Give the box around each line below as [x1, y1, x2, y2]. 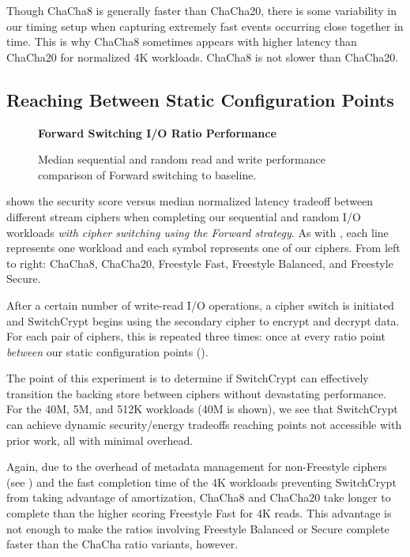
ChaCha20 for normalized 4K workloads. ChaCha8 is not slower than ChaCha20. [6, 48, 399, 65]
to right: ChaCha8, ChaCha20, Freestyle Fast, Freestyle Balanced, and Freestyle [6, 254, 393, 271]
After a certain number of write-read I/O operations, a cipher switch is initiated [6, 296, 394, 313]
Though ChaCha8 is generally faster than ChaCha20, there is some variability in [6, 2, 397, 18]
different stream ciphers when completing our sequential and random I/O [6, 208, 361, 224]
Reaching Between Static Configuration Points [6, 87, 394, 111]
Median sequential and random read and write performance [38, 151, 325, 167]
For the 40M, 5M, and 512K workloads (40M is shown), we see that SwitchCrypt [6, 401, 398, 417]
